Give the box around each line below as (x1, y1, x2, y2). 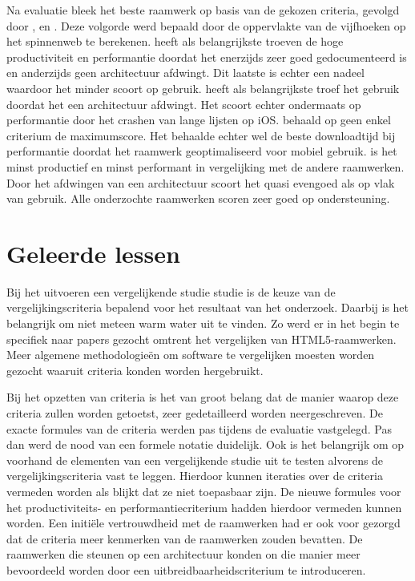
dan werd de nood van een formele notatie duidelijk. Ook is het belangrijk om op (6, 436, 405, 453)
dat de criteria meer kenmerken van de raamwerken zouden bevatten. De (6, 530, 363, 547)
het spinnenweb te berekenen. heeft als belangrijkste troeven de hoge (6, 33, 344, 50)
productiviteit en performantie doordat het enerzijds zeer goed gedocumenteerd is (6, 48, 407, 65)
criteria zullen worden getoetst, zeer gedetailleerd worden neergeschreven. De (6, 405, 383, 421)
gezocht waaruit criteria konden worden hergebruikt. (6, 361, 264, 378)
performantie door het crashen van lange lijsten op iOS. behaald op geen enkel (6, 111, 391, 128)
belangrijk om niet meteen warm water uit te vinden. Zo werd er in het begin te (6, 315, 400, 332)
